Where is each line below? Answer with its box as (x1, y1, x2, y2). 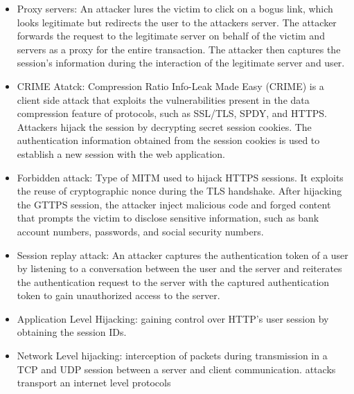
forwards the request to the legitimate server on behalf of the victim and (17, 28, 325, 43)
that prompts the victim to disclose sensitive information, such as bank (17, 211, 319, 225)
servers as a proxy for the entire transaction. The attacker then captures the (17, 42, 341, 56)
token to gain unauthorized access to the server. (17, 288, 220, 303)
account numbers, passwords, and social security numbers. (17, 224, 264, 238)
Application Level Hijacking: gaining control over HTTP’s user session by (17, 311, 329, 325)
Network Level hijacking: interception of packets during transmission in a (17, 348, 328, 363)
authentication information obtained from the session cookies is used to (17, 133, 320, 147)
